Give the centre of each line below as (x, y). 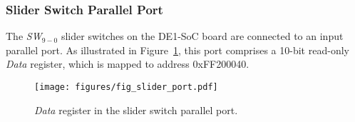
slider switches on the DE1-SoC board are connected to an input (202, 36)
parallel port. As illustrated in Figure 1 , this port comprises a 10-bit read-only (177, 50)
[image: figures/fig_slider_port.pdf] (126, 87)
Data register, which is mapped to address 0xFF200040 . (128, 64)
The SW (24, 36)
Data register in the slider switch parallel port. (136, 110)
